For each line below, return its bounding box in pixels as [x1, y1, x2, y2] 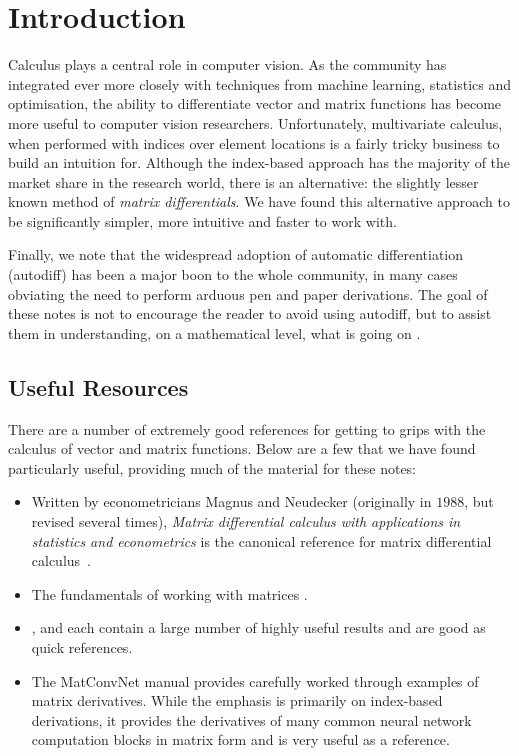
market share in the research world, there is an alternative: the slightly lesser [8, 171, 479, 192]
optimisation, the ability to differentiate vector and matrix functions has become [8, 93, 502, 114]
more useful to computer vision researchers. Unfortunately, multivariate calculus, [8, 112, 503, 133]
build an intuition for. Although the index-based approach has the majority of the [8, 152, 511, 173]
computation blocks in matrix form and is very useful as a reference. [31, 729, 450, 750]
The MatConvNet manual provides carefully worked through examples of [31, 670, 479, 691]
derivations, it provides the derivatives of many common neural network [31, 709, 472, 730]
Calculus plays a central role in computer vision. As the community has [8, 54, 447, 75]
